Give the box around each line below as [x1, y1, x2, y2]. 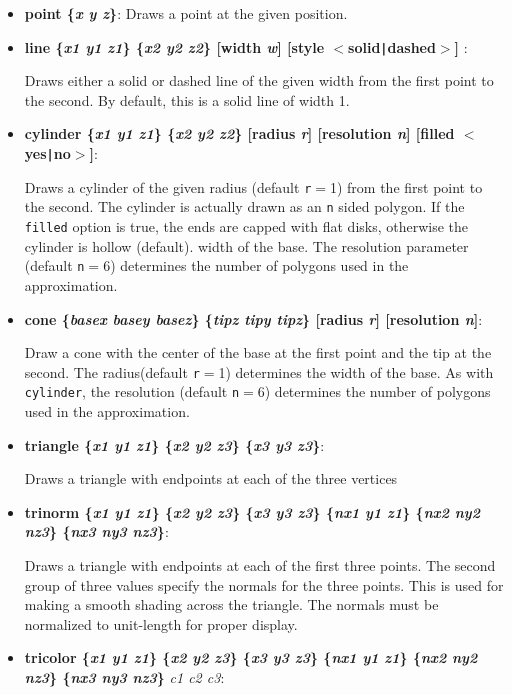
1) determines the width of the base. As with [218, 361, 494, 382]
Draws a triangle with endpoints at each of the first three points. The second [24, 554, 496, 575]
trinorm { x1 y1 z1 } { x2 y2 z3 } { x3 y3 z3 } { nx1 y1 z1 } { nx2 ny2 [24, 501, 480, 522]
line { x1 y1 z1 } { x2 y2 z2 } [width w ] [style [24, 36, 325, 57]
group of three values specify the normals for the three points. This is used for [24, 574, 504, 595]
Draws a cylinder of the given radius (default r [24, 176, 312, 197]
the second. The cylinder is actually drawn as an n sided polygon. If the [24, 196, 465, 217]
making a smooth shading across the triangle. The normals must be [24, 594, 439, 615]
